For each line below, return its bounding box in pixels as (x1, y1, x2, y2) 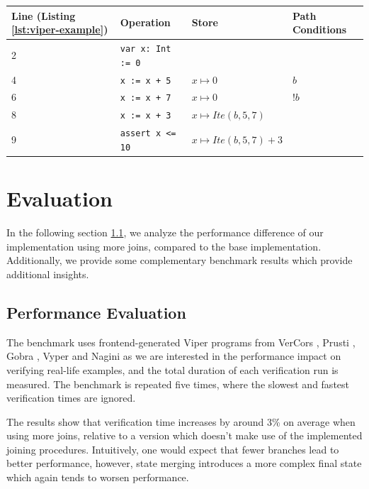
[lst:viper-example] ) (11, 22, 108, 37)
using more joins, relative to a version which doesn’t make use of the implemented (6, 428, 363, 443)
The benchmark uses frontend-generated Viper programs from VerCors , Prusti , (6, 334, 356, 349)
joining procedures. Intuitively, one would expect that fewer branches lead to (6, 441, 339, 456)
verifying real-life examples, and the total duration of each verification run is (6, 362, 339, 377)
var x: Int (120, 43, 171, 54)
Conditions (292, 22, 347, 37)
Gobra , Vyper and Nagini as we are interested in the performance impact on (6, 348, 341, 363)
